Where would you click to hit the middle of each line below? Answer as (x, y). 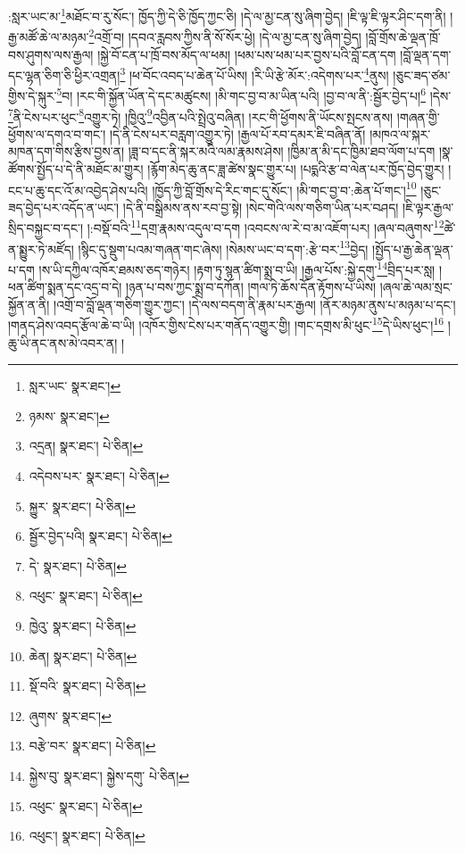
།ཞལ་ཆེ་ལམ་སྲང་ (416, 287)
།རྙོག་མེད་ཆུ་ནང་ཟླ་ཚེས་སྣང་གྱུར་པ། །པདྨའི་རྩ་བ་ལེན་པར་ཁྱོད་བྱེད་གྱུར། (296, 169)
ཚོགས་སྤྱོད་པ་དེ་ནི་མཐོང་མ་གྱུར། (76, 169)
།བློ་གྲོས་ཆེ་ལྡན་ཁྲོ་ (403, 36)
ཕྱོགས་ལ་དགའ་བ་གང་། (57, 133)
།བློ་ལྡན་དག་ (426, 54)
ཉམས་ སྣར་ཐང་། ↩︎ (69, 415)
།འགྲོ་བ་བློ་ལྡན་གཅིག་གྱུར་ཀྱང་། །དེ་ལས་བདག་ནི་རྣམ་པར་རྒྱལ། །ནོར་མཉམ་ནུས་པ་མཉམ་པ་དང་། (255, 304)
